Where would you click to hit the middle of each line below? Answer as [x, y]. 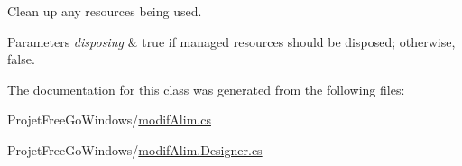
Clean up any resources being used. [105, 11]
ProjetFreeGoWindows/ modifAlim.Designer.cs [135, 149]
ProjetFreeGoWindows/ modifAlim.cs [109, 120]
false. [21, 59]
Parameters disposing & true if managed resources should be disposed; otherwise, [231, 41]
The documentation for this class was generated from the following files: [206, 89]
